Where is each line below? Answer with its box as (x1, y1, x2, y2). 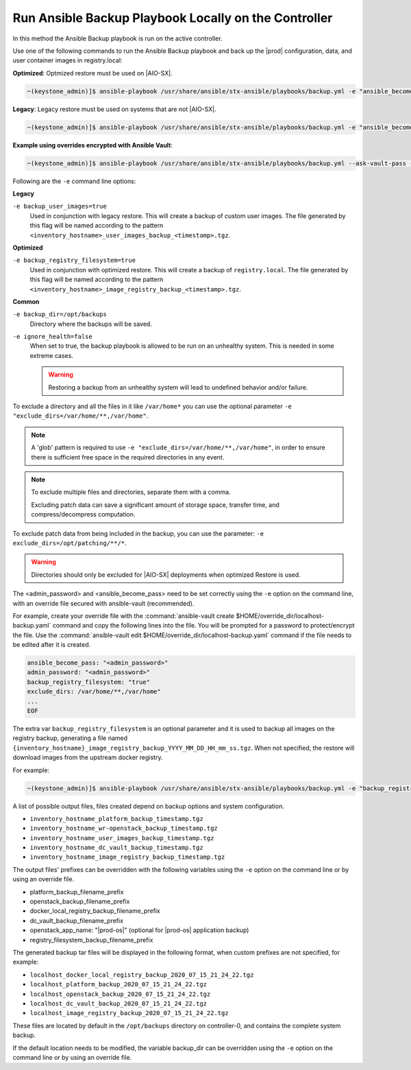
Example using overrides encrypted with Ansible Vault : (12, 141, 173, 149)
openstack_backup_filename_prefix (29, 897, 130, 905)
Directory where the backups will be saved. (29, 320, 152, 328)
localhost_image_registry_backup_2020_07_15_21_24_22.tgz (29, 1009, 229, 1017)
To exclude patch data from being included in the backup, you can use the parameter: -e (12, 529, 264, 538)
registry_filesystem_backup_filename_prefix (29, 936, 153, 944)
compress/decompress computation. (31, 510, 136, 519)
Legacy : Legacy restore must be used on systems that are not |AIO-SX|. (12, 105, 216, 113)
